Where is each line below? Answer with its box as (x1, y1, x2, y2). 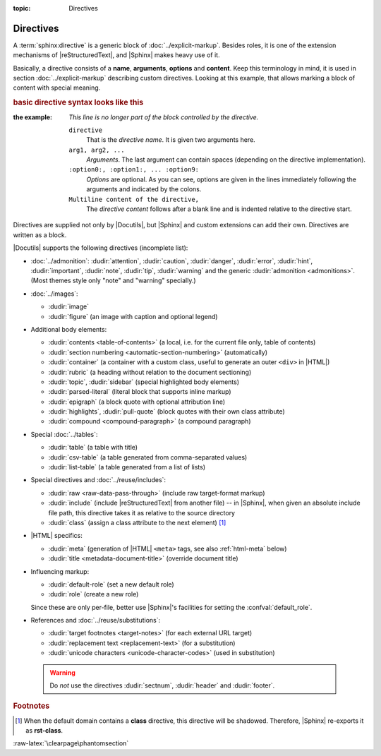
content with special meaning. (13, 83, 101, 92)
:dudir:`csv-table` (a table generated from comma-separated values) (48, 452, 248, 462)
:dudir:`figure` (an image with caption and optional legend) (48, 312, 218, 320)
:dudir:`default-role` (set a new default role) (48, 580, 174, 589)
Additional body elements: (30, 325, 107, 333)
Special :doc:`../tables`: (30, 430, 98, 438)
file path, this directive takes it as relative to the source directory (48, 508, 236, 517)
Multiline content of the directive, (68, 195, 200, 203)
